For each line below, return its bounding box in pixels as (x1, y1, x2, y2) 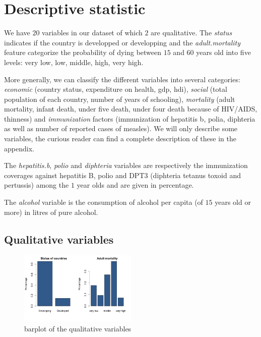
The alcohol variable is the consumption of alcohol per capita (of (4, 197, 203, 207)
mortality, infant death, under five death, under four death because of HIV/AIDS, (4, 103, 257, 114)
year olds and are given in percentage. (77, 180, 194, 190)
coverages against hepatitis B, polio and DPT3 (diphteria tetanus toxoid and (4, 170, 241, 180)
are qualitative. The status (151, 27, 232, 38)
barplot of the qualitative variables (24, 323, 132, 333)
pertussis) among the (4, 180, 69, 190)
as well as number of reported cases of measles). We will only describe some (4, 123, 238, 134)
